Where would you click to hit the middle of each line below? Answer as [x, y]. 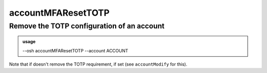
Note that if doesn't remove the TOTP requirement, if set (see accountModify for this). [98, 64]
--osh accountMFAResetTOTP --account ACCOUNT [75, 50]
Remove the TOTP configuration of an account [87, 26]
